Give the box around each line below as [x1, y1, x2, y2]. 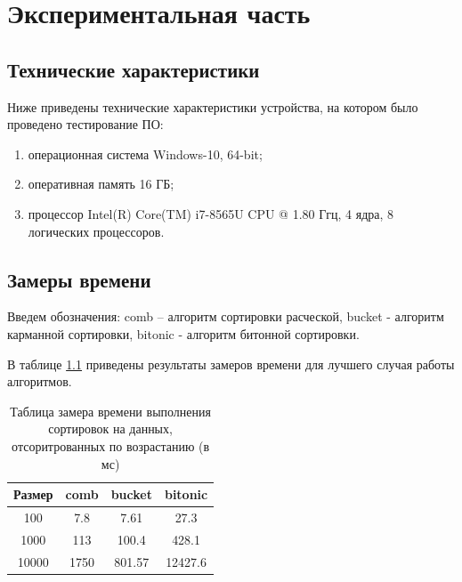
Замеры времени [7, 265, 151, 293]
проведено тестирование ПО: [7, 115, 164, 133]
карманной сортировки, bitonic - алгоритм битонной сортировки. [7, 324, 360, 343]
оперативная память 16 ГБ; [28, 174, 174, 193]
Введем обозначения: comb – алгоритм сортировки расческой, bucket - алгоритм [7, 307, 444, 326]
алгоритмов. [7, 372, 72, 391]
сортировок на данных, [48, 419, 173, 438]
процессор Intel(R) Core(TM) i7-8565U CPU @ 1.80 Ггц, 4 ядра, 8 [28, 204, 394, 222]
